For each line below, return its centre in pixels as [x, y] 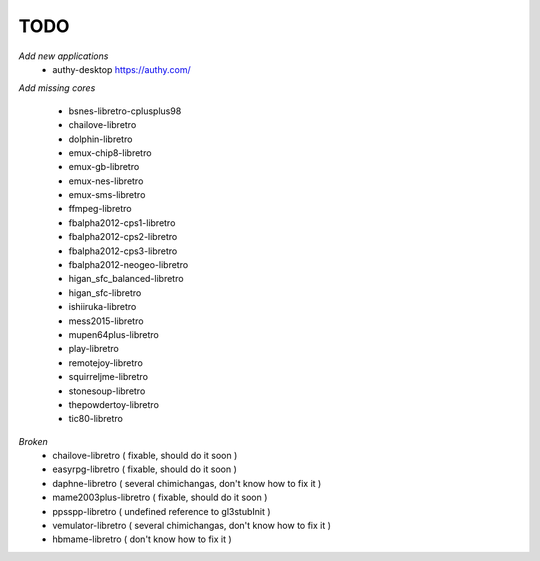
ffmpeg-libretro [100, 209]
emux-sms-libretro [107, 195]
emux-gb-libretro [104, 167]
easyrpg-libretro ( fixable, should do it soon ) [144, 469]
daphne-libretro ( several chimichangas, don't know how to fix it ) [187, 483]
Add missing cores [57, 88]
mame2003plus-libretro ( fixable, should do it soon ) [160, 497]
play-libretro [93, 349]
